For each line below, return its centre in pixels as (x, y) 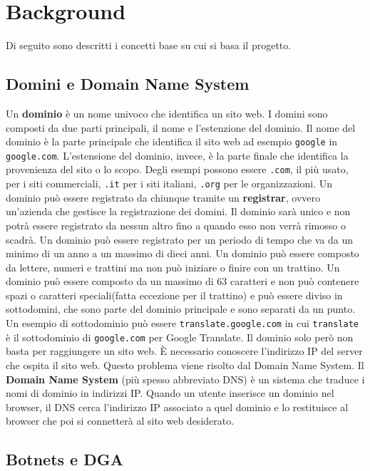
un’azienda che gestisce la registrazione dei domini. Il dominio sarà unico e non (178, 211)
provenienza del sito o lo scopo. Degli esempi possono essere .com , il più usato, (177, 169)
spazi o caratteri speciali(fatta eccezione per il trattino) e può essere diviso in (174, 295)
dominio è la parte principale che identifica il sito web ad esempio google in (172, 141)
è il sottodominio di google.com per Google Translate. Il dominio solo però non (180, 337)
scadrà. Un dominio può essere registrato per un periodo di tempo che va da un (180, 239)
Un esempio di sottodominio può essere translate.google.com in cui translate (182, 323)
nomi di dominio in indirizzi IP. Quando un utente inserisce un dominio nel (170, 393)
